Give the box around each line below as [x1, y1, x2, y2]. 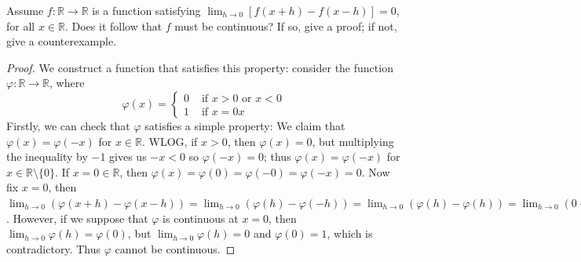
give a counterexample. [6, 33, 117, 49]
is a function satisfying [92, 2, 201, 18]
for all [6, 17, 35, 34]
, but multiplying [312, 133, 394, 149]
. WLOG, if [142, 133, 198, 149]
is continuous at [163, 209, 239, 226]
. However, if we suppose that [6, 209, 148, 226]
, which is [327, 225, 373, 242]
